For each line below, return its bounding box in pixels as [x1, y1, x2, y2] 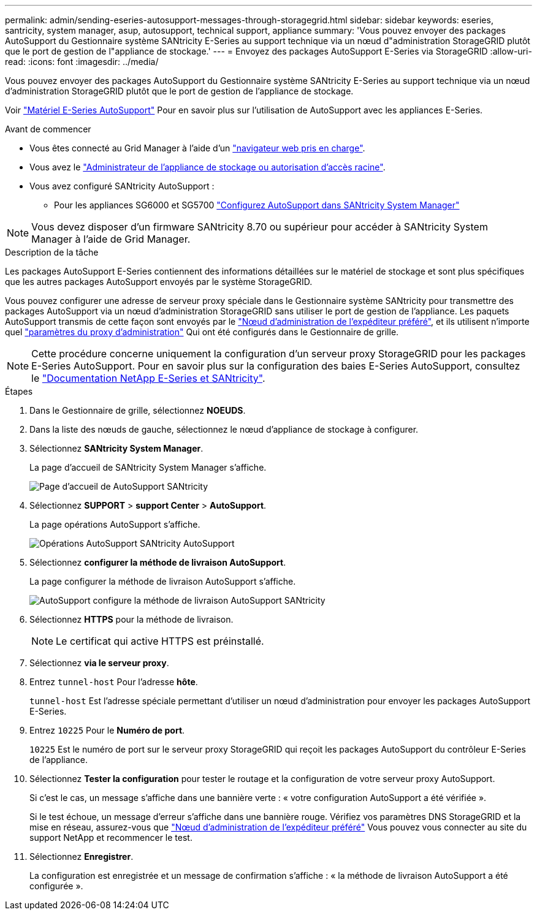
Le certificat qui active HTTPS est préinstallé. [56, 635, 264, 647]
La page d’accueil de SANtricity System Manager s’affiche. [29, 462, 267, 473]
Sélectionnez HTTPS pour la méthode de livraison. [29, 614, 234, 625]
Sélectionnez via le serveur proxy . [29, 658, 169, 668]
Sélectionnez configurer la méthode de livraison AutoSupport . [29, 557, 286, 568]
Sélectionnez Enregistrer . [29, 851, 134, 862]
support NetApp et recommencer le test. [29, 832, 192, 843]
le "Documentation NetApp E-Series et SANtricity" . [31, 372, 265, 384]
